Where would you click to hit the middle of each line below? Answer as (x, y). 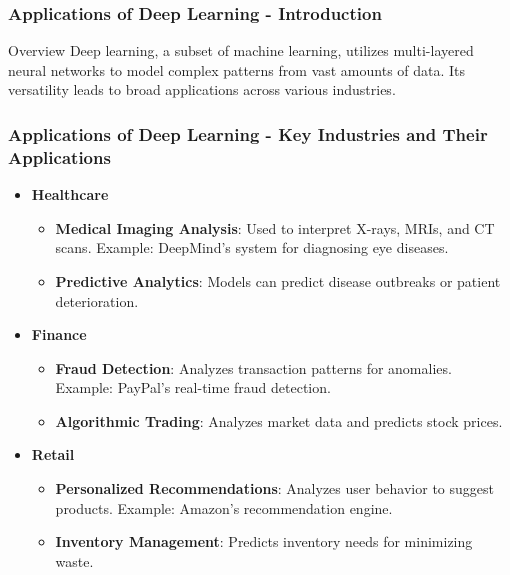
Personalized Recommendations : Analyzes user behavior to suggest (274, 488)
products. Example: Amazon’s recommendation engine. (224, 507)
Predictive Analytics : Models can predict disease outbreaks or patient (278, 280)
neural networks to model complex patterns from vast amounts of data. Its (237, 69)
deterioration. (97, 300)
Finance (59, 334)
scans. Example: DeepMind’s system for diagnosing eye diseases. (252, 247)
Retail (53, 454)
